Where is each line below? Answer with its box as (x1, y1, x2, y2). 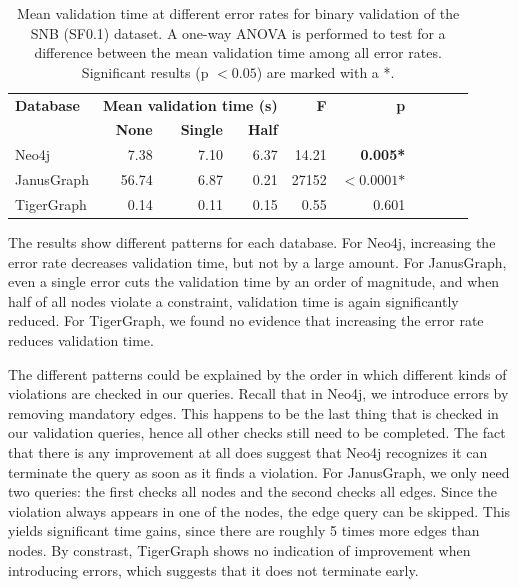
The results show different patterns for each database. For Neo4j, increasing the (8, 232, 496, 253)
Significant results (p (81, 61, 209, 82)
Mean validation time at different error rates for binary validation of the (17, 3, 460, 23)
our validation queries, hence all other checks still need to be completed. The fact (8, 422, 506, 443)
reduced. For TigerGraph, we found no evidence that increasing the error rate (8, 310, 484, 331)
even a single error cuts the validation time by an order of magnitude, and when (8, 271, 500, 292)
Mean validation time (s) (102, 94, 278, 115)
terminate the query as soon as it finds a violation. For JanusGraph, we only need (8, 461, 510, 482)
